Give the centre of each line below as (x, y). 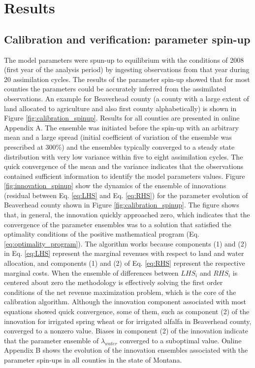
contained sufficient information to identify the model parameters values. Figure (125, 176)
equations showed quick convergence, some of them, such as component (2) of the (127, 311)
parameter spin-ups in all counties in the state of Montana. (93, 359)
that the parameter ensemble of (51, 340)
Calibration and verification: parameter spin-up (127, 39)
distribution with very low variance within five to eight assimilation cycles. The (124, 156)
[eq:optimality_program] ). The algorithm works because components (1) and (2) (126, 243)
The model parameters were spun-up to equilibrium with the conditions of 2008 (124, 60)
